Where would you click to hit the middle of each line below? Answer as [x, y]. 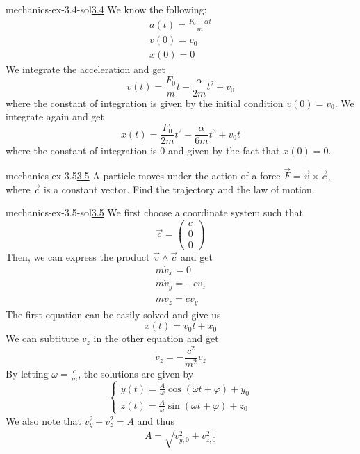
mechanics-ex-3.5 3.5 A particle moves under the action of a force [143, 175]
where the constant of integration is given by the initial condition [145, 103]
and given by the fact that [224, 151]
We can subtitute [42, 338]
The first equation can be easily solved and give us [113, 314]
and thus [156, 420]
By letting [27, 373]
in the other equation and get [156, 338]
